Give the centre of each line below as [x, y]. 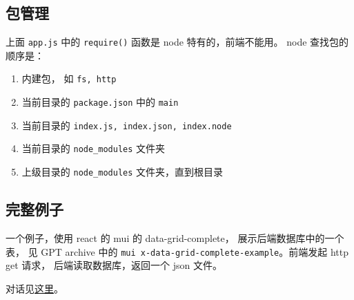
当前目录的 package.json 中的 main [100, 102]
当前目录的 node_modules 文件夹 [94, 148]
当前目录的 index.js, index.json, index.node [127, 125]
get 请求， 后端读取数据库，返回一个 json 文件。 [114, 265]
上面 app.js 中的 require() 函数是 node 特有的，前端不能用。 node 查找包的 [177, 42]
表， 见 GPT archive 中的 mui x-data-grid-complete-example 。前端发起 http [177, 251]
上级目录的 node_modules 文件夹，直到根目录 [122, 172]
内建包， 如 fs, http [69, 78]
